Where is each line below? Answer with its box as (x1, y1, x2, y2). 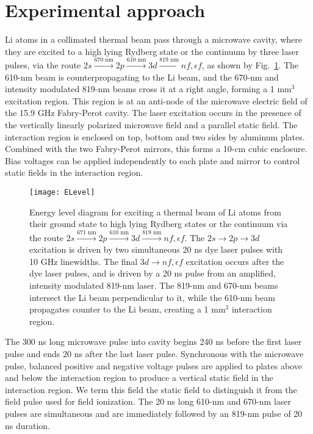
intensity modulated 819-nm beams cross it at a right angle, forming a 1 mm (5, 82, 292, 95)
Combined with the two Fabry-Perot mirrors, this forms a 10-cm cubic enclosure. (5, 142, 308, 155)
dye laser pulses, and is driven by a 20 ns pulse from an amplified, (29, 267, 276, 280)
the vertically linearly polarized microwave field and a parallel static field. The (5, 118, 298, 131)
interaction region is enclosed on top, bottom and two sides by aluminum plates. (5, 130, 305, 143)
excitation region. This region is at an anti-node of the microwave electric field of (5, 94, 308, 107)
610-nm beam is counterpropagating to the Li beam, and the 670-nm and (5, 70, 279, 83)
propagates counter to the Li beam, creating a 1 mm (29, 303, 226, 316)
